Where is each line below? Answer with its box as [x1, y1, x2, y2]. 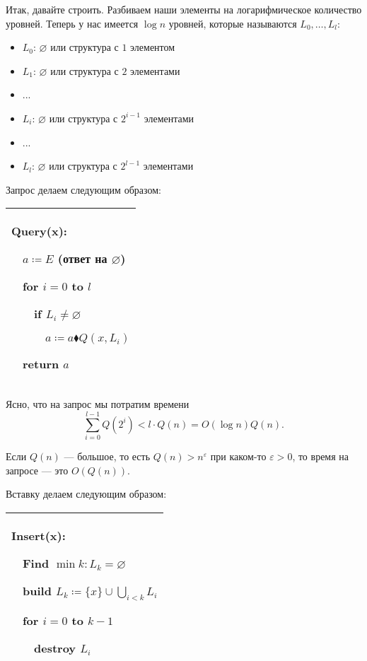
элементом [130, 40, 175, 54]
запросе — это [6, 462, 69, 477]
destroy [34, 640, 76, 657]
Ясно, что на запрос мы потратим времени [6, 397, 190, 411]
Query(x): [11, 223, 67, 240]
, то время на [292, 449, 349, 464]
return [23, 356, 59, 373]
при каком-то [210, 449, 267, 464]
